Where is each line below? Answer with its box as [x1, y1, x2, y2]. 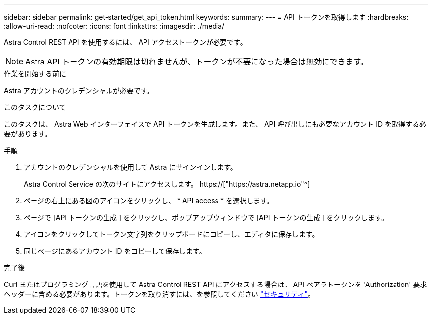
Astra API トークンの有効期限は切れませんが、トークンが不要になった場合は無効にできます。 [25, 57, 368, 66]
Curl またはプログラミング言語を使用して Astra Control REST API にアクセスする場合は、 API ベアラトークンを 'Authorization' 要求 [4, 280, 427, 288]
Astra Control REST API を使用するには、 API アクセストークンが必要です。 [4, 38, 247, 46]
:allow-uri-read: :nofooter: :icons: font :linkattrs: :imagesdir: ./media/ [4, 22, 225, 30]
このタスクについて [4, 103, 66, 111]
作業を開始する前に [4, 69, 66, 78]
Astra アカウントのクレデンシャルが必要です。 [4, 86, 154, 95]
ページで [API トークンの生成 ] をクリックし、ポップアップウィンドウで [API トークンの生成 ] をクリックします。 [24, 213, 388, 222]
